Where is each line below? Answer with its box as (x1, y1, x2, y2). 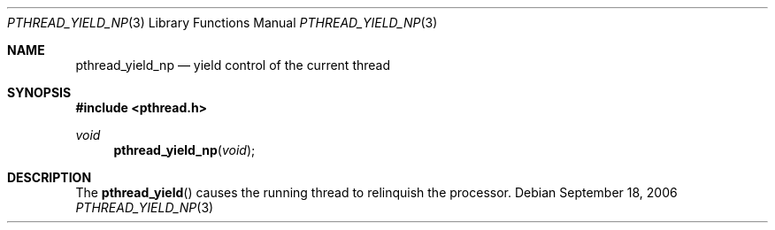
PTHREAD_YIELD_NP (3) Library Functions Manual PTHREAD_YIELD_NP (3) (7, 15, 438, 30)
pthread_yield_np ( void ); (113, 142, 256, 157)
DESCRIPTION (7, 170, 92, 185)
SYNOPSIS (7, 85, 72, 100)
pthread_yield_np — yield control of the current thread (75, 57, 391, 73)
